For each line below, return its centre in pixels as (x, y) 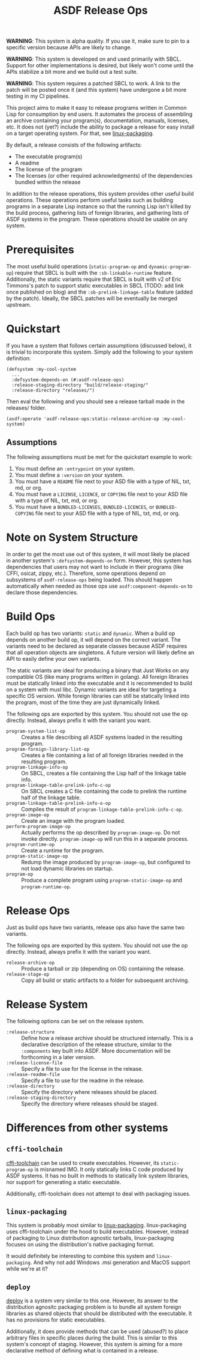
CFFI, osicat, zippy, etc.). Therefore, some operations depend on (86, 573)
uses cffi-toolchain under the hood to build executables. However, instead (97, 1232)
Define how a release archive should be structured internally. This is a (107, 1038)
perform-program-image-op (38, 826)
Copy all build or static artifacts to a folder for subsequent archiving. (105, 980)
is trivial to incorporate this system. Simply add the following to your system (100, 352)
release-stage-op (28, 974)
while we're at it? (27, 1269)
